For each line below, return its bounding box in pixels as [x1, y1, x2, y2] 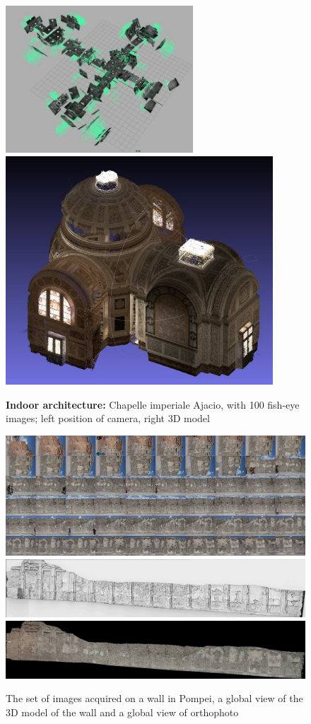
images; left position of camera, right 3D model [6, 411, 210, 426]
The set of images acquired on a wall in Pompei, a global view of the [6, 691, 303, 706]
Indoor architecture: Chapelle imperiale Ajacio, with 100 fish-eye [6, 397, 300, 411]
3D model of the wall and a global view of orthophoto [6, 704, 239, 719]
